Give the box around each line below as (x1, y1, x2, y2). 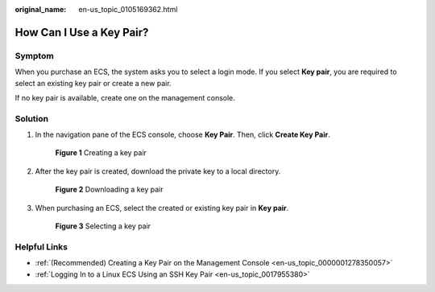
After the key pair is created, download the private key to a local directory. (35, 166, 281, 176)
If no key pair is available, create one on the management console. (14, 93, 235, 102)
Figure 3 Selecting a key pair (55, 221, 151, 231)
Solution (14, 113, 49, 124)
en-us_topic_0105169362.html (78, 5, 178, 14)
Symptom (14, 50, 54, 61)
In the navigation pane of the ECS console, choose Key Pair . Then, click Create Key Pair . (35, 130, 330, 140)
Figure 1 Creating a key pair (55, 148, 147, 158)
